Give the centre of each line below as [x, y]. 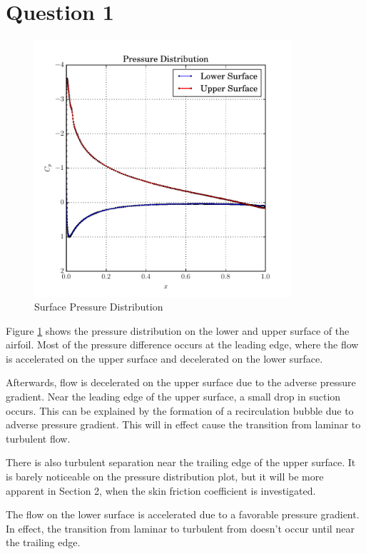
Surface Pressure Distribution [99, 307]
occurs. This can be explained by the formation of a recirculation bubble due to [180, 410]
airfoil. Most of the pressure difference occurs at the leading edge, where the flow [182, 344]
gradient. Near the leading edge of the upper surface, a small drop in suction [173, 397]
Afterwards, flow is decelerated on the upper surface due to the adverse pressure [181, 382]
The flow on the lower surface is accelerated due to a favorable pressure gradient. [183, 514]
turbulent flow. [38, 438]
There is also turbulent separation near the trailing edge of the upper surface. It [181, 462]
